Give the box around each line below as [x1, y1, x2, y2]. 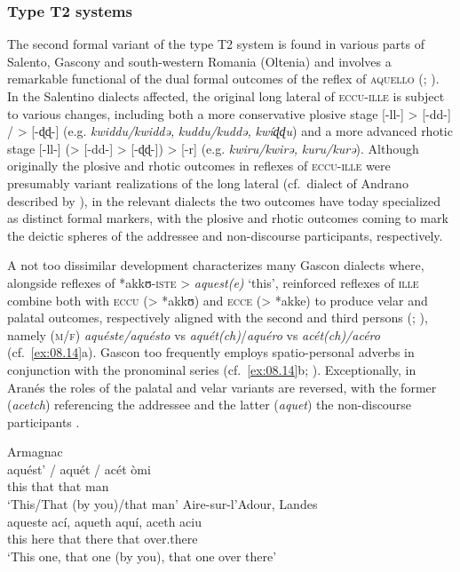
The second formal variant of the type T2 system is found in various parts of [7, 35, 424, 53]
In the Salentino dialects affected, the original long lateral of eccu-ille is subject [7, 87, 445, 105]
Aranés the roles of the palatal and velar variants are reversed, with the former [7, 377, 437, 396]
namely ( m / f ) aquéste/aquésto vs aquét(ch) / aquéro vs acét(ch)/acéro [7, 325, 380, 344]
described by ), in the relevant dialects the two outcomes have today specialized [7, 191, 441, 210]
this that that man [7, 477, 109, 496]
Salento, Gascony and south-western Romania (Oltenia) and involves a [7, 52, 392, 70]
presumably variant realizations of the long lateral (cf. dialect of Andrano [7, 173, 408, 192]
